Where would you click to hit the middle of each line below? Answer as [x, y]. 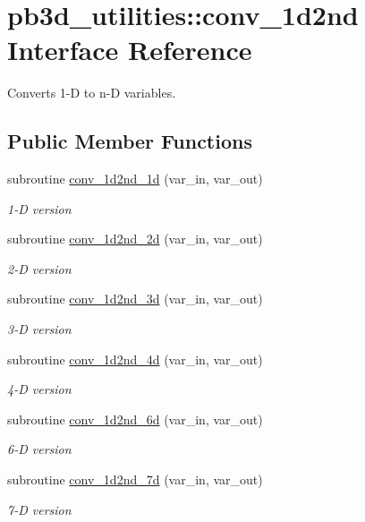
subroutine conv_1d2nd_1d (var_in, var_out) [135, 179]
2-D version [39, 268]
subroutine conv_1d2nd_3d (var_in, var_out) [135, 299]
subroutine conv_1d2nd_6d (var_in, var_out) [135, 419]
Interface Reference [130, 50]
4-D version [39, 389]
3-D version [39, 329]
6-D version [39, 449]
